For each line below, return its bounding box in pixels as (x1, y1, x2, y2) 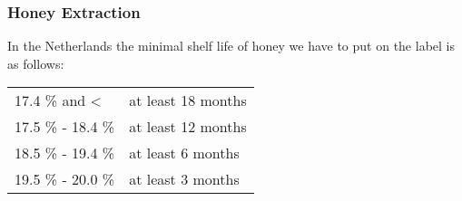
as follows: (7, 53, 64, 72)
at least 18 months (129, 90, 247, 111)
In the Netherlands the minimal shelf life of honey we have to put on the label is (7, 36, 455, 55)
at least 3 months (129, 168, 240, 190)
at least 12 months (129, 116, 247, 138)
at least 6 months (129, 142, 240, 164)
